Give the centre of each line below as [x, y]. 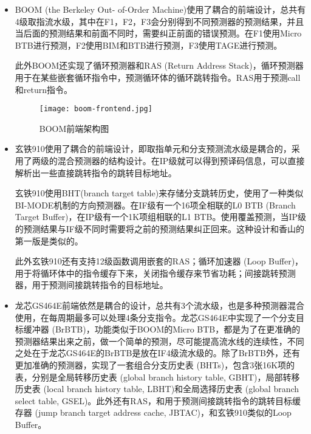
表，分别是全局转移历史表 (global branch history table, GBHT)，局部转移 [157, 377]
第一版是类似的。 [49, 240]
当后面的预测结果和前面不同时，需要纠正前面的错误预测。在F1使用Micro [158, 33]
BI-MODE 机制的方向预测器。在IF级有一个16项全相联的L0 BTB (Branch [155, 205]
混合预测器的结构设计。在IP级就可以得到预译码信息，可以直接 [181, 160]
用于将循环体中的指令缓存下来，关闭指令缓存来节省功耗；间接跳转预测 [155, 273]
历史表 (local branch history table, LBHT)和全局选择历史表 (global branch [157, 389]
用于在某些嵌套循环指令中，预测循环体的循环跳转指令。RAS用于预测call [158, 77]
